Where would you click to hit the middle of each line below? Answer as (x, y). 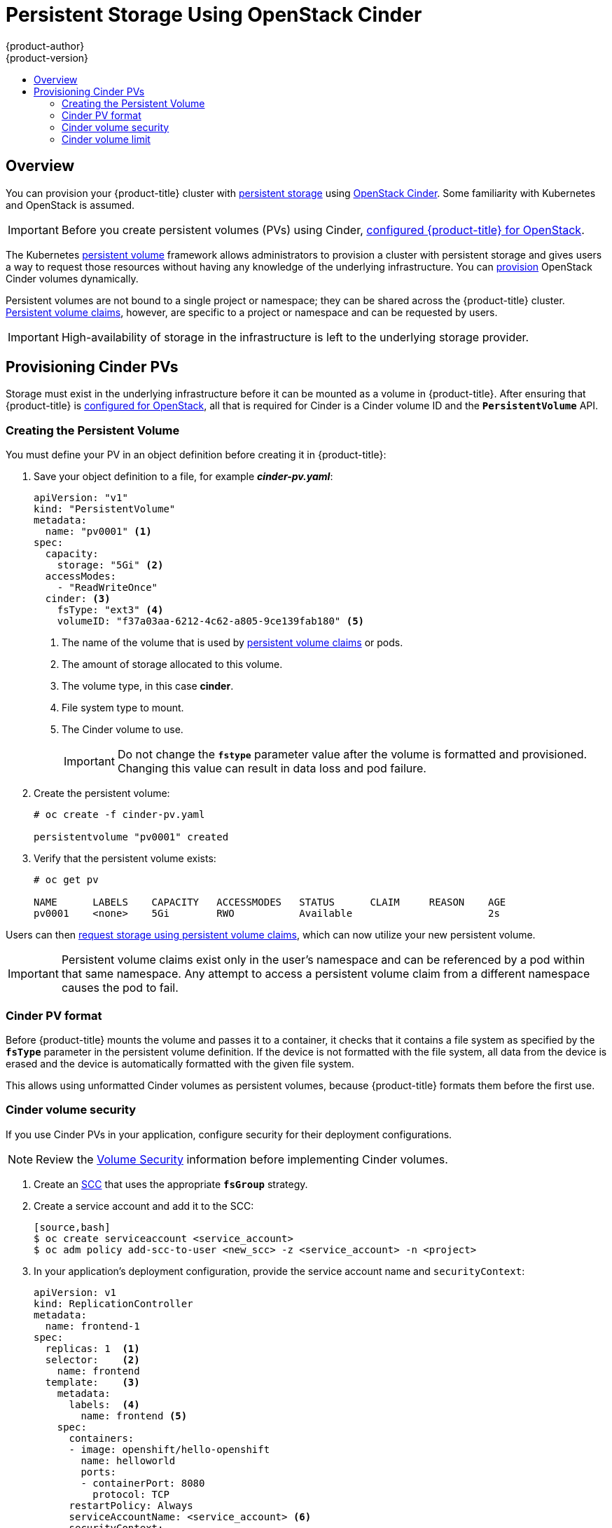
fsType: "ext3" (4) (110, 610)
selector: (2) (92, 1359)
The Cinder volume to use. (123, 730)
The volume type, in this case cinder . (148, 686)
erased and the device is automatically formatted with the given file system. (180, 1063)
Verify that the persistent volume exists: (125, 859)
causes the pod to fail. (120, 988)
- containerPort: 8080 (143, 1483)
